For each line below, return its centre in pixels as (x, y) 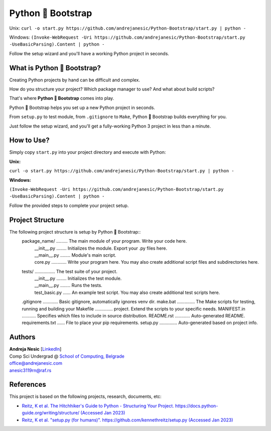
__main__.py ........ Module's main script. (75, 255)
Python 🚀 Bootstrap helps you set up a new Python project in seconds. (82, 107)
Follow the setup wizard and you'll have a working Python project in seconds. (89, 53)
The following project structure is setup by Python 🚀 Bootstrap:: (75, 232)
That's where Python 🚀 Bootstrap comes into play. (62, 98)
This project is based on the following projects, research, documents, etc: (85, 396)
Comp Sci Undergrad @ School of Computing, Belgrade (67, 356)
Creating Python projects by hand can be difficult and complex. (75, 80)
